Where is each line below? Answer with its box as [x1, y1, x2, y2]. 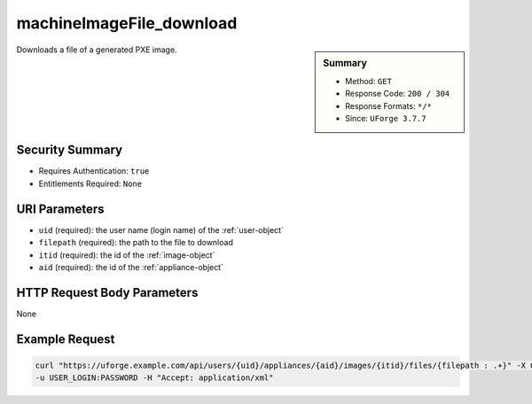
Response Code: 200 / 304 [345, 89, 450, 99]
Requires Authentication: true [38, 166, 150, 176]
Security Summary [16, 143, 123, 158]
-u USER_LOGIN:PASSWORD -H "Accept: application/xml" [35, 373, 274, 383]
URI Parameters [16, 201, 106, 216]
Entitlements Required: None [38, 178, 142, 189]
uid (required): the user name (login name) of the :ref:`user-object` [38, 224, 284, 235]
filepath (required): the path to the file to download [38, 237, 234, 248]
